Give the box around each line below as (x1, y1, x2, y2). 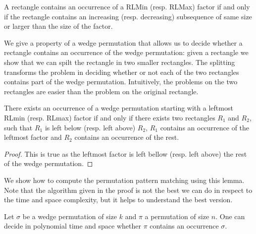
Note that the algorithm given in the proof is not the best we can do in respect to (4, 184, 253, 195)
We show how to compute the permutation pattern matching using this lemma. (4, 175, 245, 185)
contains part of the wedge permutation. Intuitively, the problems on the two (4, 76, 238, 87)
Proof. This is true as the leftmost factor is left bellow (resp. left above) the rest (4, 148, 247, 159)
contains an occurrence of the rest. (74, 132, 179, 142)
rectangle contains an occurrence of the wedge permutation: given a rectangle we (4, 47, 249, 58)
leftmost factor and (4, 132, 62, 142)
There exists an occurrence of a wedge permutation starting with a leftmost (4, 103, 233, 113)
